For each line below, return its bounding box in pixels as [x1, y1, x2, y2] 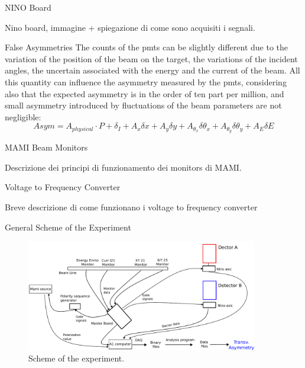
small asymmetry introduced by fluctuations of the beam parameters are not [5, 99, 282, 111]
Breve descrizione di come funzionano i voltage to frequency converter [5, 200, 258, 213]
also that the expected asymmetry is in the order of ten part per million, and [5, 87, 284, 100]
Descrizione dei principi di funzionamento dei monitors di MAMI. [5, 161, 242, 173]
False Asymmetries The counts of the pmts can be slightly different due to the [5, 41, 288, 53]
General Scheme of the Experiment [5, 220, 131, 233]
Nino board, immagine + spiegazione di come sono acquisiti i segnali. [5, 21, 255, 33]
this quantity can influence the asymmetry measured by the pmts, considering [5, 75, 287, 88]
